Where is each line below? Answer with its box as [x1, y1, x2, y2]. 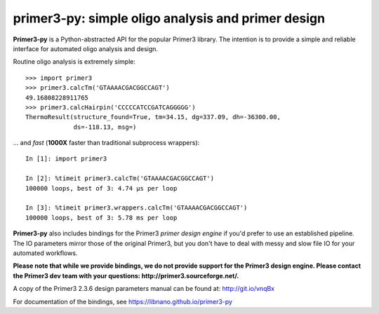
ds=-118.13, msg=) [73, 123, 137, 131]
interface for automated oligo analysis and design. [13, 44, 158, 53]
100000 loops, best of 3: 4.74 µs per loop [25, 184, 178, 192]
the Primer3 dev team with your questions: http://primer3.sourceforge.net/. [13, 271, 239, 280]
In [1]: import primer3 [25, 155, 107, 163]
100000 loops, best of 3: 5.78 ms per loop [25, 214, 178, 221]
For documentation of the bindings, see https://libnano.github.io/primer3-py [13, 297, 233, 306]
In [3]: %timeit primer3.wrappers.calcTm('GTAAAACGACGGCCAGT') [25, 204, 248, 212]
